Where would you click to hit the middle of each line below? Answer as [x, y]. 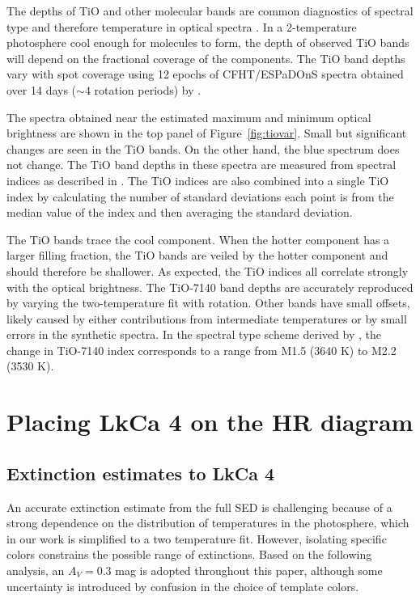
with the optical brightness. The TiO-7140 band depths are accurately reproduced [210, 287]
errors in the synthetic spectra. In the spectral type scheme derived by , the [194, 334]
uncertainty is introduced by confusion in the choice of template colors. [183, 586]
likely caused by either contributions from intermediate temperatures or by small [207, 318]
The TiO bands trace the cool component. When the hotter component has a [198, 239]
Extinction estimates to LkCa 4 [141, 473]
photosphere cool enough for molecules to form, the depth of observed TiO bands [208, 42]
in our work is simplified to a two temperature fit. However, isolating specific [197, 538]
